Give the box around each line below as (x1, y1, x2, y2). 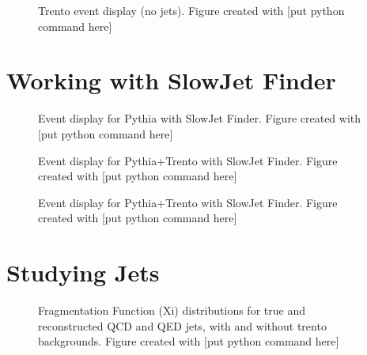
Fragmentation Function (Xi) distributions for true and (38, 302, 305, 318)
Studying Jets (6, 256, 160, 289)
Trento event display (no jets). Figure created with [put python (38, 2, 345, 18)
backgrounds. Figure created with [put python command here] (38, 333, 339, 349)
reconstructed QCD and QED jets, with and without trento (38, 317, 327, 334)
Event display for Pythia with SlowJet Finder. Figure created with (38, 110, 361, 127)
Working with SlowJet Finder (6, 64, 336, 96)
